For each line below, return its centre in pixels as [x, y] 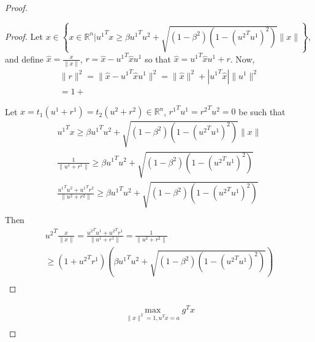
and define [25, 59]
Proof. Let [24, 36]
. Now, [242, 59]
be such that [262, 111]
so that [158, 59]
